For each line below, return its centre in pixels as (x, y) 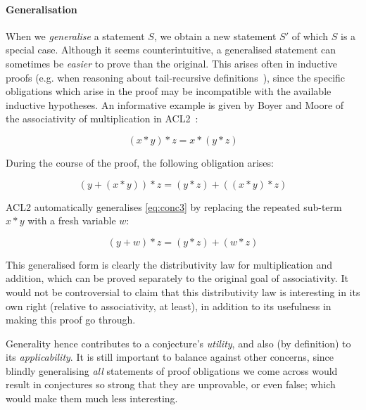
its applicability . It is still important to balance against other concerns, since (170, 357)
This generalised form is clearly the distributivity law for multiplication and (169, 264)
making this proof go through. (71, 320)
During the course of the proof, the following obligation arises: (140, 162)
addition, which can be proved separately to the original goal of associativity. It (177, 278)
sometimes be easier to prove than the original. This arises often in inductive (171, 63)
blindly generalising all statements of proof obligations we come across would (172, 370)
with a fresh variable (72, 220)
